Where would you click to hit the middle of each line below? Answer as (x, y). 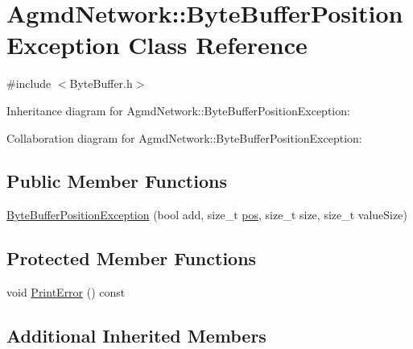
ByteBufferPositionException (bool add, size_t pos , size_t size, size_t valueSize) (207, 215)
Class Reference (218, 45)
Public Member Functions (117, 181)
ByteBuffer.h (101, 83)
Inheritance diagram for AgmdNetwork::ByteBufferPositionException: (178, 110)
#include (29, 83)
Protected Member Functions (132, 258)
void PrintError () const (66, 292)
